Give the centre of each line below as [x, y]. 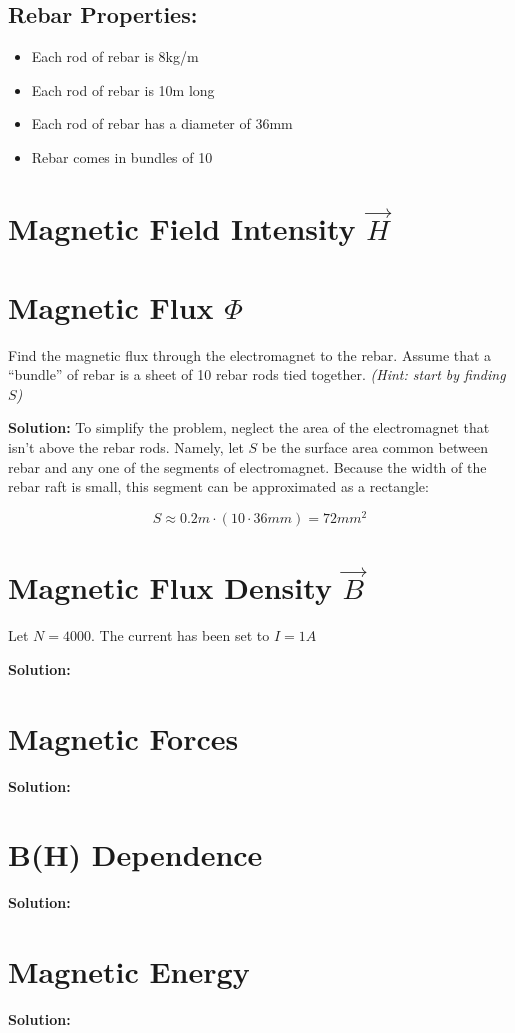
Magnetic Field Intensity [182, 228]
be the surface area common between [374, 446]
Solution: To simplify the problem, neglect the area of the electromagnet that [249, 427]
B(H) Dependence [135, 854]
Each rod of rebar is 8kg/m [115, 56]
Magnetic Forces [123, 737]
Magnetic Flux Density [170, 587]
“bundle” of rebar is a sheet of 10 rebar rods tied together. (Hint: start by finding [257, 374]
